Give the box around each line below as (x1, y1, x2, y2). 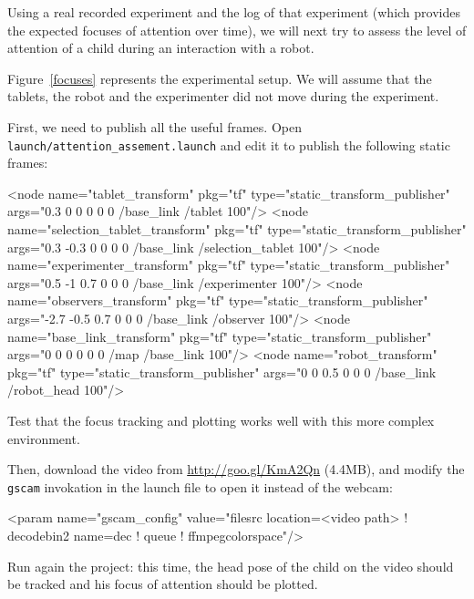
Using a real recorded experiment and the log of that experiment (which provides (7, 3, 460, 21)
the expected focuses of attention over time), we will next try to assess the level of (7, 20, 467, 39)
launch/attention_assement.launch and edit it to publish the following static (7, 135, 450, 154)
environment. (7, 429, 80, 448)
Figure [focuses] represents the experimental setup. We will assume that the (7, 68, 432, 88)
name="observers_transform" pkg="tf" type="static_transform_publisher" (7, 291, 428, 310)
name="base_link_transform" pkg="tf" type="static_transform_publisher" (7, 326, 432, 346)
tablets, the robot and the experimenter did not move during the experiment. (7, 87, 439, 106)
